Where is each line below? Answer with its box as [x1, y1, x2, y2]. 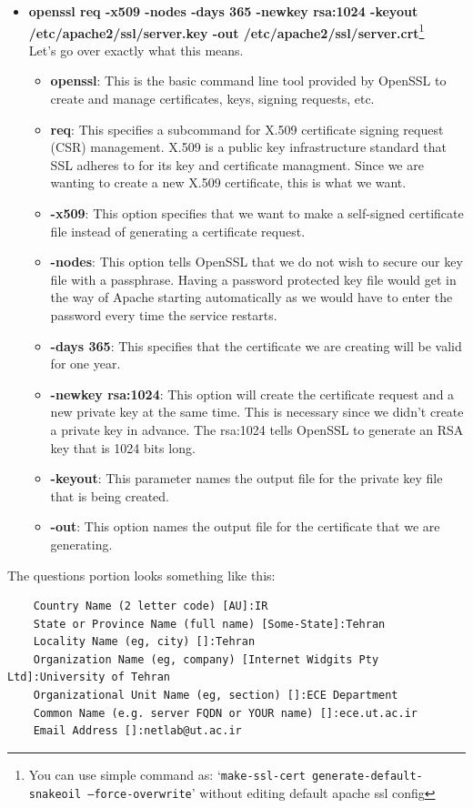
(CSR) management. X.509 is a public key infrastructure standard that [50, 137, 447, 157]
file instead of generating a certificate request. [50, 221, 306, 240]
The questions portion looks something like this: [7, 565, 276, 584]
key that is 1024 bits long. [50, 438, 196, 457]
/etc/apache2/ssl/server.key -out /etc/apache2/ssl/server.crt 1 [28, 20, 425, 42]
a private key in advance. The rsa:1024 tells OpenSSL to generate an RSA [50, 419, 464, 439]
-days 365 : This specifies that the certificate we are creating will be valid [50, 336, 462, 355]
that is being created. [50, 486, 169, 505]
